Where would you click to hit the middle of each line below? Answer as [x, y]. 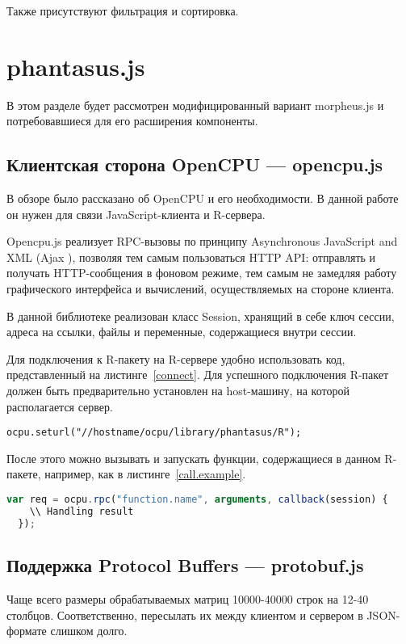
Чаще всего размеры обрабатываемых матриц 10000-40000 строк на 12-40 [188, 598]
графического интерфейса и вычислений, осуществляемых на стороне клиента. [201, 289]
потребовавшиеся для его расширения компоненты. [132, 121]
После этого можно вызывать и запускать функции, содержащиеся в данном [194, 458]
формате [27, 631]
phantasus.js [76, 66]
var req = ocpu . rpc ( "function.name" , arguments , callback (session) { [197, 500]
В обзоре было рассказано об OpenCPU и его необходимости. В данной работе [203, 198]
